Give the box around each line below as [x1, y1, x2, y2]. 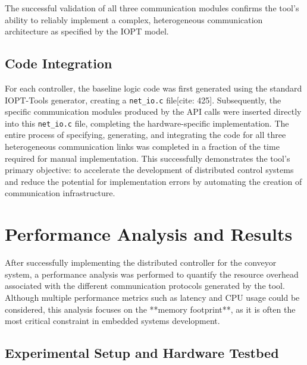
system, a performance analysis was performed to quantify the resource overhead [5, 268, 299, 280]
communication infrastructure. [5, 187, 115, 199]
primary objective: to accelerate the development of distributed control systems [5, 163, 294, 176]
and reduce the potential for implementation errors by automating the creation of [5, 175, 302, 187]
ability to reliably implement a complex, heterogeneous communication [5, 13, 263, 26]
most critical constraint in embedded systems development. [5, 314, 220, 327]
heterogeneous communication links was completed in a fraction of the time [5, 140, 280, 153]
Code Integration [5, 54, 112, 73]
